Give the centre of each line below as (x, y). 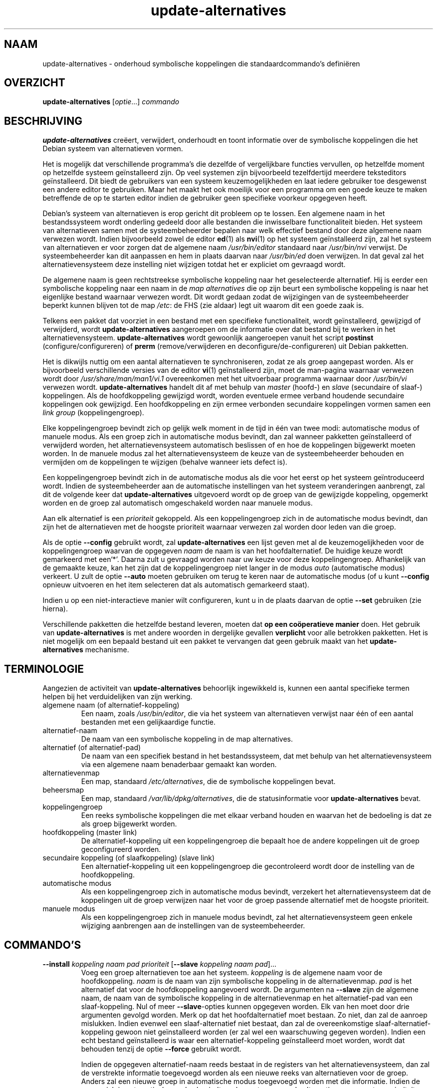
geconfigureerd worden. (121, 849)
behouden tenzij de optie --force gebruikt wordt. (161, 1049)
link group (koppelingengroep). (93, 413)
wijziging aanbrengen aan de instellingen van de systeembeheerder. (193, 926)
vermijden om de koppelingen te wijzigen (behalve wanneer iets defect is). (165, 462)
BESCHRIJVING (43, 121)
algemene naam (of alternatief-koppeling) (111, 705)
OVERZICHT (35, 83)
